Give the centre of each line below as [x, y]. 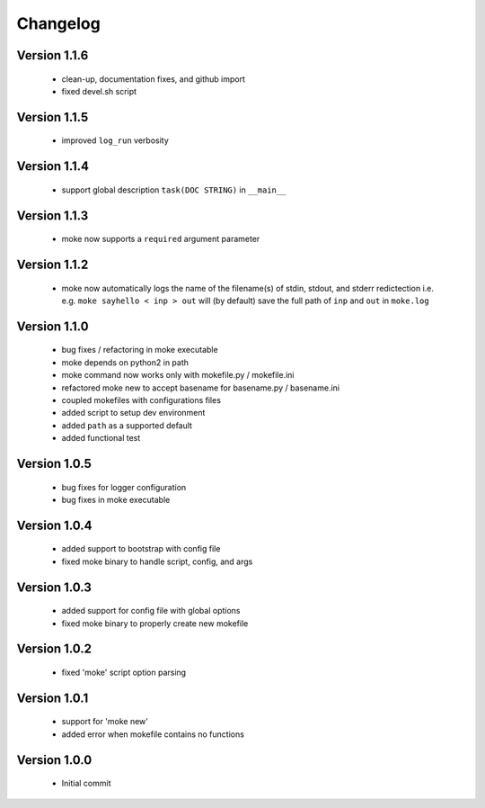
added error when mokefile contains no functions [153, 734]
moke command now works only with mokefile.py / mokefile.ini [178, 375]
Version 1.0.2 [54, 649]
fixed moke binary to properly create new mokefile [155, 623]
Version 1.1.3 [53, 215]
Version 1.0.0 [54, 760]
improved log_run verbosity [115, 140]
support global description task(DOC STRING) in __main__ [174, 190]
